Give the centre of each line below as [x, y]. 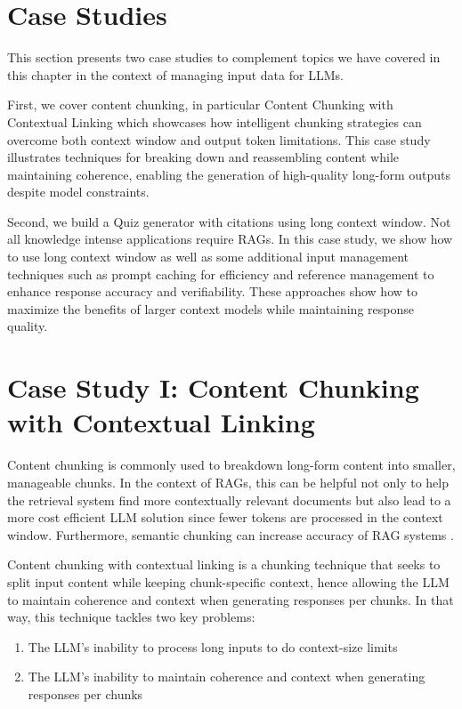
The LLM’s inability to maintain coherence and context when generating [227, 677]
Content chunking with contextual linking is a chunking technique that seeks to [224, 564]
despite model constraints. [78, 192]
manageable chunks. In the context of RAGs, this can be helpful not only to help [228, 482]
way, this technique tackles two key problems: [131, 617]
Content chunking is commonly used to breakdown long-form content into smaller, [231, 465]
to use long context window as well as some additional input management [208, 257]
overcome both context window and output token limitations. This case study [219, 139]
